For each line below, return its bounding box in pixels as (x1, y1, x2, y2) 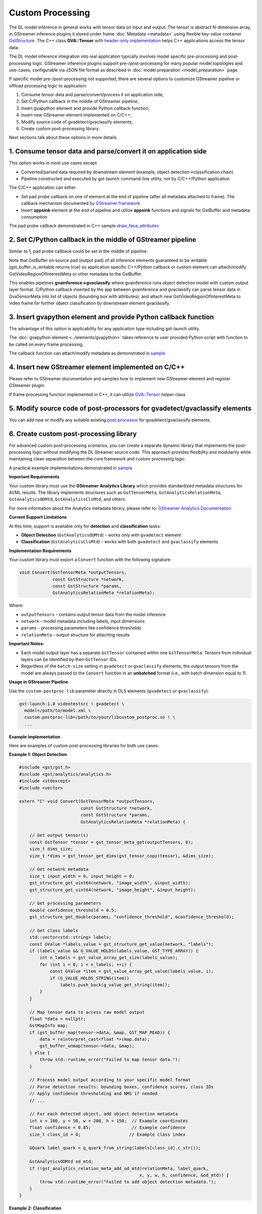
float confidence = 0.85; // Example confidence (29, 1125, 186, 1130)
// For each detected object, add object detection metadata (29, 1111, 178, 1117)
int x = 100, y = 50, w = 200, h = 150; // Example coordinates (29, 1118, 188, 1124)
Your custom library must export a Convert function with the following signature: (9, 556, 172, 563)
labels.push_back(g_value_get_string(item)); (60, 982, 170, 988)
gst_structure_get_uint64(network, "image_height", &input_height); (29, 887, 196, 893)
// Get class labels (29, 927, 79, 933)
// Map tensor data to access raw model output (29, 1009, 145, 1015)
